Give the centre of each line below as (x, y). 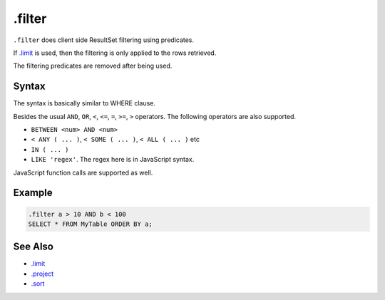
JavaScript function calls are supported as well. (83, 172)
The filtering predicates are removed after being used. (93, 66)
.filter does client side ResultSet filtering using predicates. (104, 40)
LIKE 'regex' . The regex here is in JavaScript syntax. (113, 160)
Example (33, 193)
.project (42, 274)
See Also (33, 247)
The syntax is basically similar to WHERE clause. (84, 103)
